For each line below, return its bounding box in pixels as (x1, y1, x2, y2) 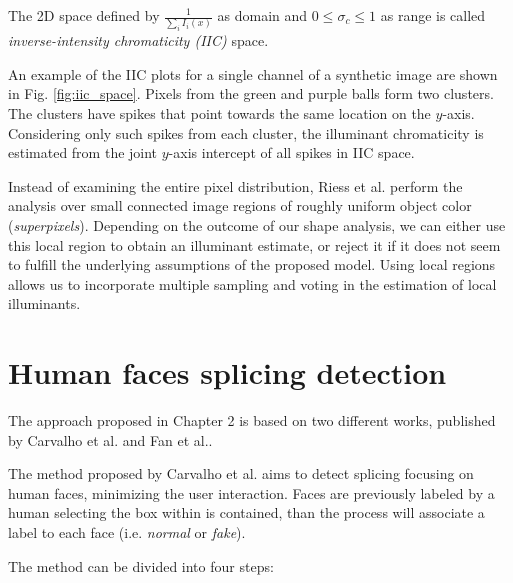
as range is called (380, 5, 486, 25)
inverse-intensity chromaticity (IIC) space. (8, 30, 269, 51)
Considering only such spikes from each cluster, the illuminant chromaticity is (8, 122, 484, 143)
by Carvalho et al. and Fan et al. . (8, 429, 213, 450)
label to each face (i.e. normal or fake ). (8, 522, 246, 543)
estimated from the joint (8, 142, 158, 163)
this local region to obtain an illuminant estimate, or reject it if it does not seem (8, 234, 501, 255)
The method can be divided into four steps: (8, 555, 274, 576)
